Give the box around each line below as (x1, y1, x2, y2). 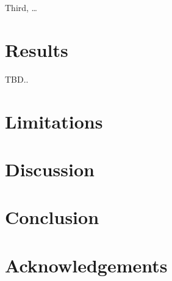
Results (5, 37, 68, 62)
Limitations (5, 108, 103, 133)
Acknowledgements (5, 252, 168, 277)
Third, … (5, 1, 37, 13)
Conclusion (5, 204, 99, 230)
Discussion (5, 156, 95, 181)
